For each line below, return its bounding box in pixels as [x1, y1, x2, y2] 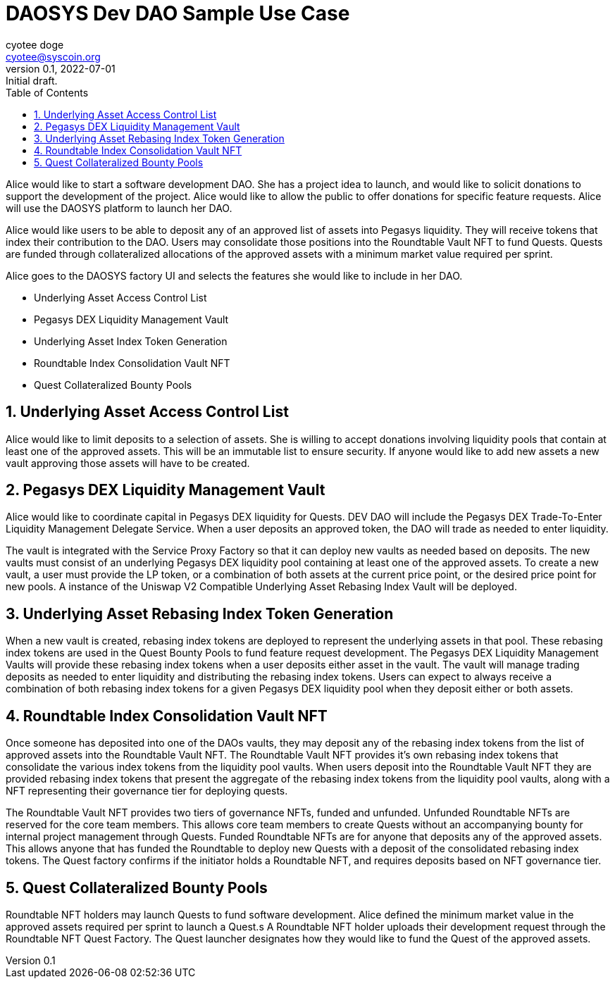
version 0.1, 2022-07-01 [6, 62, 116, 75]
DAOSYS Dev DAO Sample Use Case [6, 1, 350, 25]
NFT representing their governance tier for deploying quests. [6, 785, 288, 797]
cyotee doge [6, 38, 64, 51]
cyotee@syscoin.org [6, 50, 101, 63]
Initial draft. [6, 74, 58, 87]
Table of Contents [6, 86, 89, 99]
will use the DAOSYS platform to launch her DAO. [6, 201, 232, 214]
